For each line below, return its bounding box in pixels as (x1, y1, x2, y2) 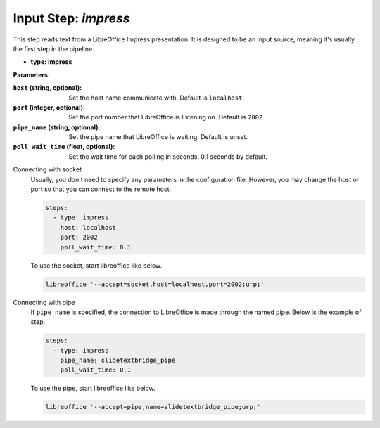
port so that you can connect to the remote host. (30, 185, 172, 193)
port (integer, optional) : (13, 103, 86, 112)
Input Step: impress (13, 11, 130, 26)
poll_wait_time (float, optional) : (13, 143, 115, 151)
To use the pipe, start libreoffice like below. (30, 384, 156, 393)
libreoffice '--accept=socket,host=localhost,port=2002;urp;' (45, 280, 265, 288)
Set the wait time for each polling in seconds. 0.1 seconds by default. (68, 152, 267, 161)
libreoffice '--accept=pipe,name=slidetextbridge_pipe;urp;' (45, 403, 261, 411)
